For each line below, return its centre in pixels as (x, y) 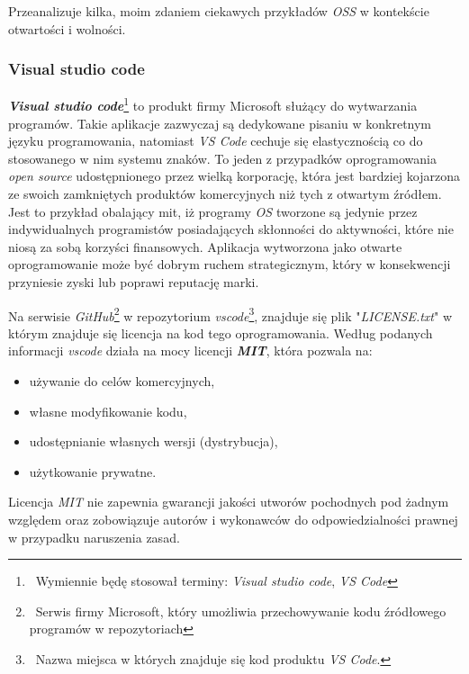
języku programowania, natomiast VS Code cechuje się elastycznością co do (216, 141)
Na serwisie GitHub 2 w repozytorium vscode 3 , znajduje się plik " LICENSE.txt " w (230, 314)
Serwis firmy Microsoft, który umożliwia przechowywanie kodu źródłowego (241, 611)
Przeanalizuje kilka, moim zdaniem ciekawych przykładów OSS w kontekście (219, 11)
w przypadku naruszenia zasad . (94, 537)
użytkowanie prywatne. (93, 471)
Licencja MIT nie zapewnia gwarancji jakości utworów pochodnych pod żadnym (229, 502)
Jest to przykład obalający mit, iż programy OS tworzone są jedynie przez (213, 211)
